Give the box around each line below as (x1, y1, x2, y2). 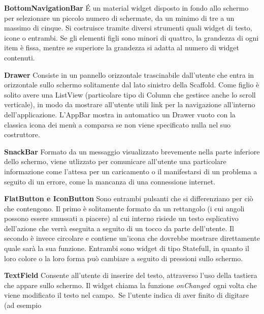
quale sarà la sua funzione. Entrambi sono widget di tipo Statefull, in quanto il (4, 243, 249, 254)
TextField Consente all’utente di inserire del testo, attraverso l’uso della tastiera (4, 270, 257, 280)
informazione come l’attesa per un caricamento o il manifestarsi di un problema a (4, 166, 257, 176)
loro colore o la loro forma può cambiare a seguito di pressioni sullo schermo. (4, 253, 243, 263)
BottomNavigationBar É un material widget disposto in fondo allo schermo (4, 3, 249, 13)
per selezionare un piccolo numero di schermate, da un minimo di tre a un (4, 12, 235, 23)
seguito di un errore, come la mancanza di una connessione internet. (4, 176, 216, 186)
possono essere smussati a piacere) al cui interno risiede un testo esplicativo (4, 213, 239, 224)
